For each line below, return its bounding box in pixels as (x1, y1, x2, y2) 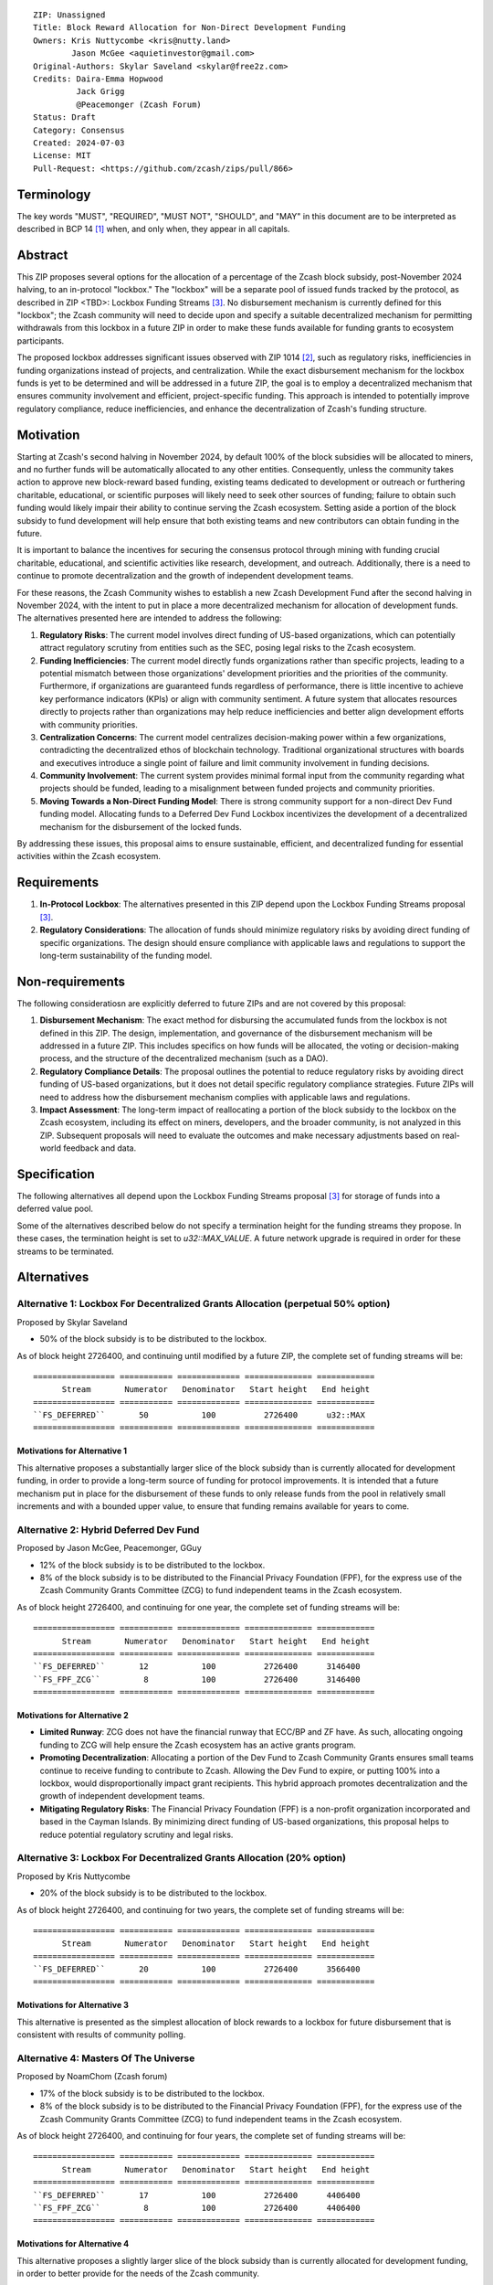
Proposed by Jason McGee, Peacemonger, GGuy (16, 1543, 203, 1554)
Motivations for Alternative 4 (16, 2238, 130, 2249)
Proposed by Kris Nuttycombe (16, 1870, 131, 1882)
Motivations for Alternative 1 (16, 1445, 128, 1457)
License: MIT (33, 151, 91, 161)
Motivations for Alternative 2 (16, 1710, 130, 1721)
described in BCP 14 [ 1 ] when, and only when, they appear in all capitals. (16, 223, 290, 234)
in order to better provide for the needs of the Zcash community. (16, 2268, 260, 2280)
